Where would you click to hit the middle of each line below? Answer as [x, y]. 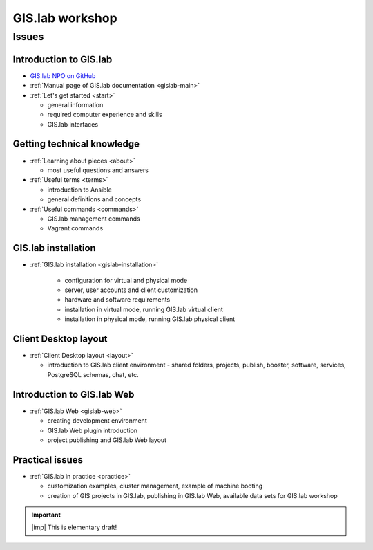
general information [75, 104]
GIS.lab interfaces [73, 124]
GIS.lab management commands [94, 219]
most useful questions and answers [98, 170]
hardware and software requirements [117, 300]
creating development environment [97, 421]
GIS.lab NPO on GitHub [63, 75]
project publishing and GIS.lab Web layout [107, 440]
